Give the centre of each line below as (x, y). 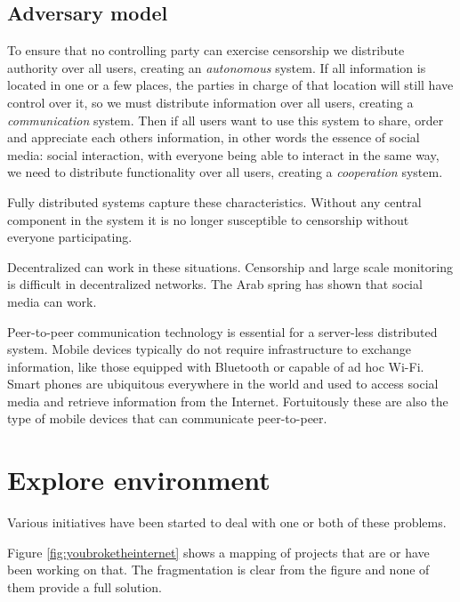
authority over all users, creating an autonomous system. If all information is (217, 67)
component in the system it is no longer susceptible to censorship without (208, 219)
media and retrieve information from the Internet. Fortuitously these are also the (228, 401)
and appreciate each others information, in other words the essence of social (214, 137)
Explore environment (139, 480)
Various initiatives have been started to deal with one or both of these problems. (227, 522)
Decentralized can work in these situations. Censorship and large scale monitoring (230, 266)
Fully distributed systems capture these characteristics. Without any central (214, 201)
